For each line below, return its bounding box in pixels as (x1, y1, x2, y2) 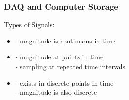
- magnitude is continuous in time (15, 35, 116, 45)
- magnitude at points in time (15, 52, 104, 62)
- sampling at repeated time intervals (15, 61, 125, 71)
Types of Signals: (4, 19, 55, 29)
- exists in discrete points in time (15, 77, 113, 87)
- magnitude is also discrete (15, 87, 97, 97)
